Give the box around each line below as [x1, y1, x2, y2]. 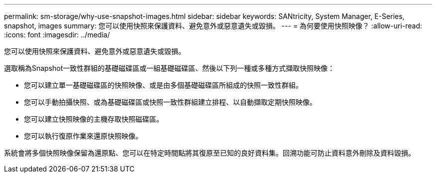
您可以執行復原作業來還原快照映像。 [24, 132, 142, 140]
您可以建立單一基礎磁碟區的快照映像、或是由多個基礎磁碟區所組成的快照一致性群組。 [24, 81, 303, 89]
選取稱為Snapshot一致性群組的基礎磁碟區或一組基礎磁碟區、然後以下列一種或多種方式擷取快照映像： [4, 64, 335, 72]
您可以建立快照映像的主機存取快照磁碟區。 [24, 115, 163, 123]
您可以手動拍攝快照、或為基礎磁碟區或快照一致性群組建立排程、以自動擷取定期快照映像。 [24, 98, 317, 106]
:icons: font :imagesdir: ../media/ [4, 30, 110, 39]
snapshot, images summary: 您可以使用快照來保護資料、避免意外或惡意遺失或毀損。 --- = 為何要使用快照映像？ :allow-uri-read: [4, 21, 423, 30]
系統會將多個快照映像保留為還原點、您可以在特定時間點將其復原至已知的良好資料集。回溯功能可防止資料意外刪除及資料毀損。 [4, 149, 415, 157]
